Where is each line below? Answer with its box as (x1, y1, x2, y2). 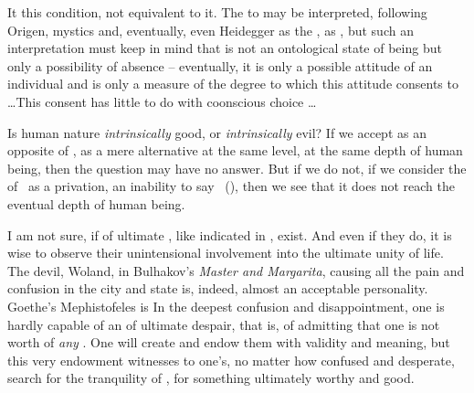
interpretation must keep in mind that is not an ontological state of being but (7, 38, 442, 58)
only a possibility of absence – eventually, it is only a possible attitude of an (7, 56, 433, 75)
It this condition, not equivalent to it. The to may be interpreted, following (7, 3, 427, 21)
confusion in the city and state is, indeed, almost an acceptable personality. (7, 279, 428, 298)
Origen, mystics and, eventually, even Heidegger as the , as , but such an (7, 20, 414, 39)
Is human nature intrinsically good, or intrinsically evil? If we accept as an (7, 122, 427, 142)
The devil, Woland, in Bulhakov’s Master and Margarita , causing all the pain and (7, 260, 465, 280)
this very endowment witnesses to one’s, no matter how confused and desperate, (7, 350, 455, 369)
